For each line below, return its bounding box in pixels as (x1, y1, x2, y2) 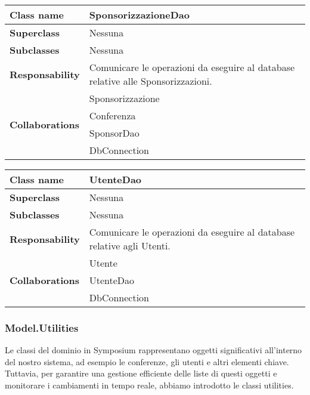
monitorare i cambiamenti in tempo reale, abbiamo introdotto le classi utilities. (5, 379, 294, 391)
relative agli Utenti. (89, 239, 170, 252)
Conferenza (89, 109, 136, 122)
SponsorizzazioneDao (89, 8, 190, 21)
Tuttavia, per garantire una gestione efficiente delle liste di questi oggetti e (5, 367, 277, 379)
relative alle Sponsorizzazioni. (89, 74, 212, 88)
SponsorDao (89, 126, 139, 140)
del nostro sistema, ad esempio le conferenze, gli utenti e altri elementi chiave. (5, 355, 289, 368)
